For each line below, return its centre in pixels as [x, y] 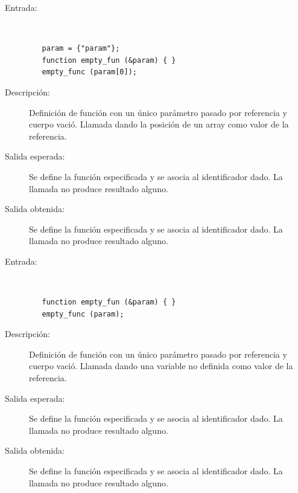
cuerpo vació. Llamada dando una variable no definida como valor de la [161, 366]
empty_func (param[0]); [89, 72]
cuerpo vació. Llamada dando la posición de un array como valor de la [159, 124]
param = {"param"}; [81, 49]
